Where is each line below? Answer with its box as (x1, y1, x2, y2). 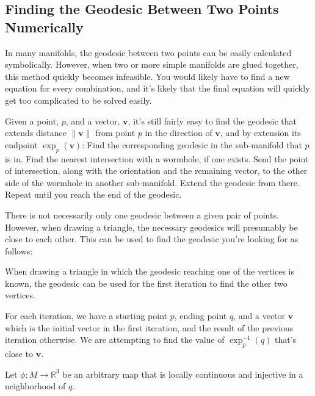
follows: (5, 244, 33, 257)
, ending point (174, 309, 227, 322)
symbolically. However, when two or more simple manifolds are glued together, (5, 58, 299, 71)
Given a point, (5, 114, 59, 127)
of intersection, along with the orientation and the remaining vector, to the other (5, 164, 308, 177)
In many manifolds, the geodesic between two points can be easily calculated (5, 46, 292, 59)
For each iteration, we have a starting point (5, 309, 167, 322)
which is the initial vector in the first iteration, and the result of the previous (5, 321, 294, 334)
